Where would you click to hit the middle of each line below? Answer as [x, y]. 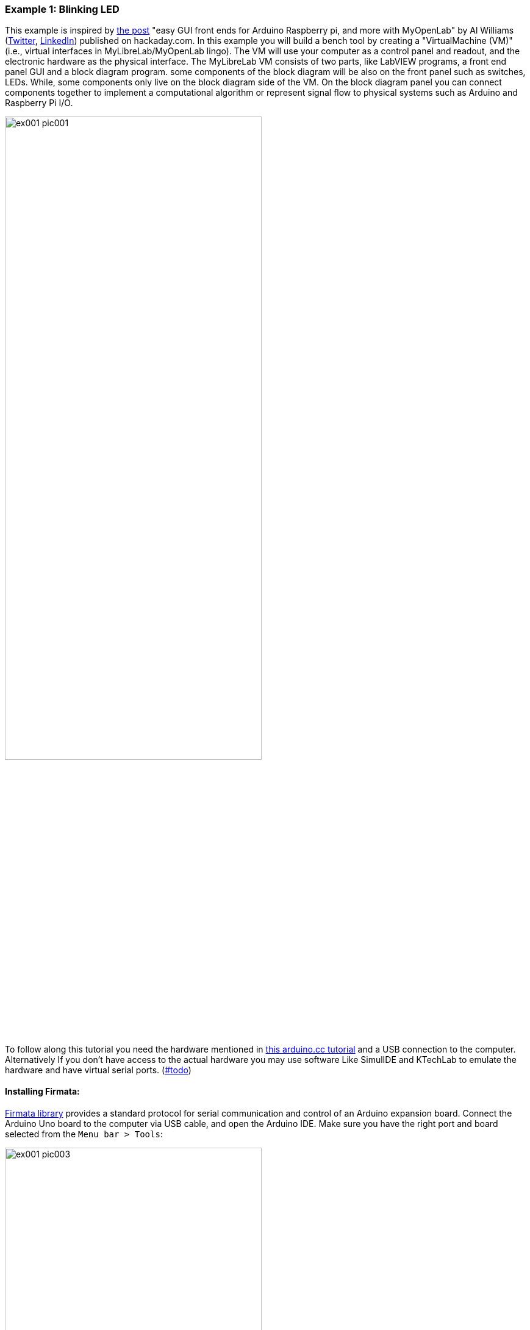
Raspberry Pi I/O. [39, 103]
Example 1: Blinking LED [62, 9]
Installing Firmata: [42, 1092]
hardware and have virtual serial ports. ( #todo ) [98, 1070]
